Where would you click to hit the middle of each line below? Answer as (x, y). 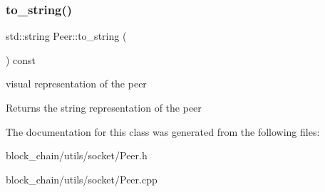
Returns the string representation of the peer (104, 107)
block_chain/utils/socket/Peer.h (77, 155)
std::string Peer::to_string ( (66, 36)
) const (21, 59)
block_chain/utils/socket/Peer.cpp (82, 179)
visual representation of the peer (76, 84)
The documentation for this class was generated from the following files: (163, 131)
